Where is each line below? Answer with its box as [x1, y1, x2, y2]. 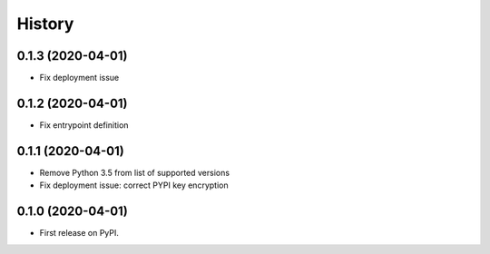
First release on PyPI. [39, 228, 120, 239]
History [16, 14, 74, 34]
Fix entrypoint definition [39, 119, 129, 131]
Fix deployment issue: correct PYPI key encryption [39, 180, 229, 190]
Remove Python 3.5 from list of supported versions [39, 167, 230, 178]
